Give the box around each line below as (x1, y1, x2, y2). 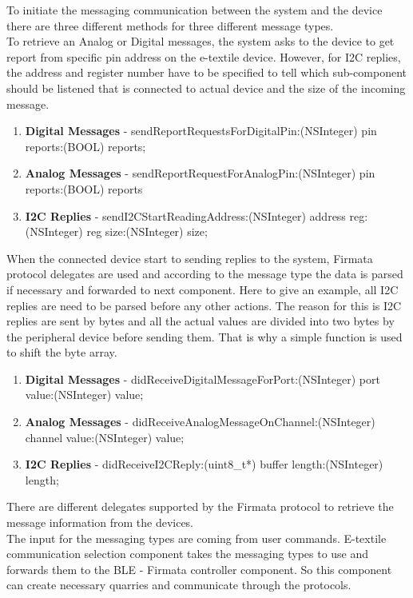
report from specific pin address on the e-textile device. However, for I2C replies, (6, 48, 401, 65)
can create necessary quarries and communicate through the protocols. (6, 576, 351, 593)
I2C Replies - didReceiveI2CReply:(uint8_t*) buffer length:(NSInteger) (25, 456, 383, 472)
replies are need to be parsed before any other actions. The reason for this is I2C (6, 297, 402, 313)
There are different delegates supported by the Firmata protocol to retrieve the (6, 498, 394, 515)
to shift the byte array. (6, 344, 117, 361)
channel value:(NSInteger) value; (25, 429, 185, 445)
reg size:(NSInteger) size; (86, 223, 208, 240)
